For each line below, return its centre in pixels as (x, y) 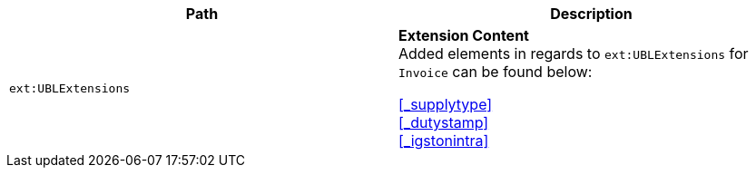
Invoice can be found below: (496, 72)
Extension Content (464, 35)
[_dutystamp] (444, 122)
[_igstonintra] (444, 141)
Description (591, 14)
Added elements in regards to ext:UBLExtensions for (574, 53)
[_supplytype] (446, 104)
